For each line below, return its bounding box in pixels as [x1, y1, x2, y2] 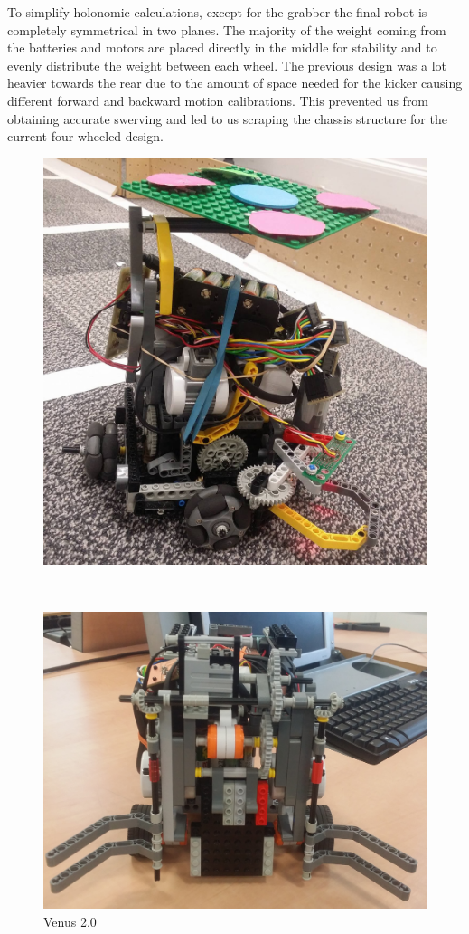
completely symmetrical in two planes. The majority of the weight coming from [7, 20, 446, 39]
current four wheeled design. [7, 127, 164, 146]
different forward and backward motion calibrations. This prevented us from [7, 91, 429, 110]
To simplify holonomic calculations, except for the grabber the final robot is [7, 3, 427, 21]
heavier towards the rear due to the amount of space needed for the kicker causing [7, 73, 463, 92]
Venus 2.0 [43, 911, 97, 930]
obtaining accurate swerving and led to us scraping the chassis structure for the [7, 109, 447, 128]
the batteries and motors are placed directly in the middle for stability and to [7, 38, 437, 57]
